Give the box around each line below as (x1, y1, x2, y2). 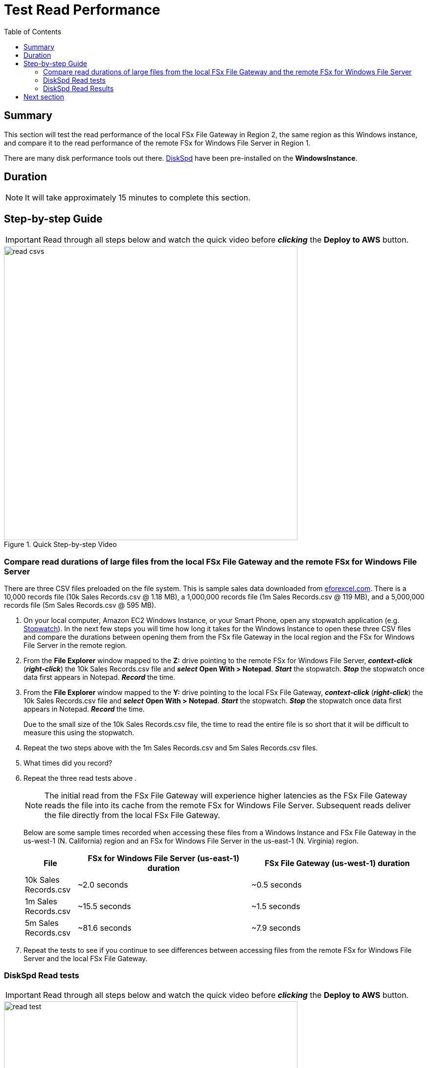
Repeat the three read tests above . (23, 774, 137, 783)
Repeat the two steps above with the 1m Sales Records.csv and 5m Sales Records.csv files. (23, 744, 318, 752)
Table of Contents (4, 27, 62, 36)
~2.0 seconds (77, 880, 128, 890)
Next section (23, 92, 65, 101)
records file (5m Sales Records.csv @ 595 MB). (4, 601, 157, 610)
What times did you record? (23, 759, 113, 768)
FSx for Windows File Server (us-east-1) (88, 853, 240, 864)
